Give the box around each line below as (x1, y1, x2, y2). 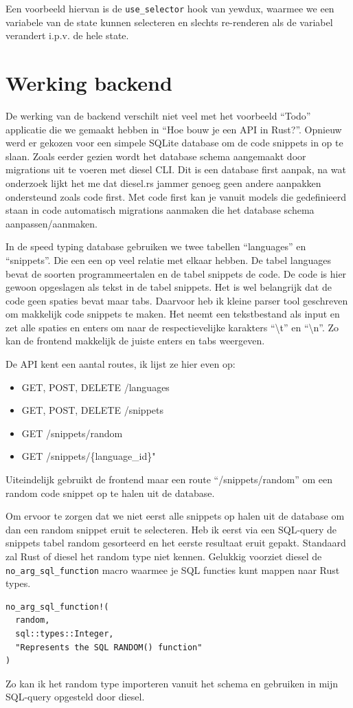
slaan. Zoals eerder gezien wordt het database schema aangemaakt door (5, 148, 306, 163)
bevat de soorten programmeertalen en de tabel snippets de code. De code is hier (5, 266, 347, 280)
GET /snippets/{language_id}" (21, 449, 156, 463)
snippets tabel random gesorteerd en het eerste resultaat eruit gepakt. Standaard (5, 535, 346, 550)
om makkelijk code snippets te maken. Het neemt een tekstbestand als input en (5, 307, 340, 321)
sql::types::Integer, (15, 629, 114, 639)
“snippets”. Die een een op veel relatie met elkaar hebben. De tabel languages (5, 252, 331, 267)
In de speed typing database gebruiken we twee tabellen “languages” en (5, 239, 306, 254)
